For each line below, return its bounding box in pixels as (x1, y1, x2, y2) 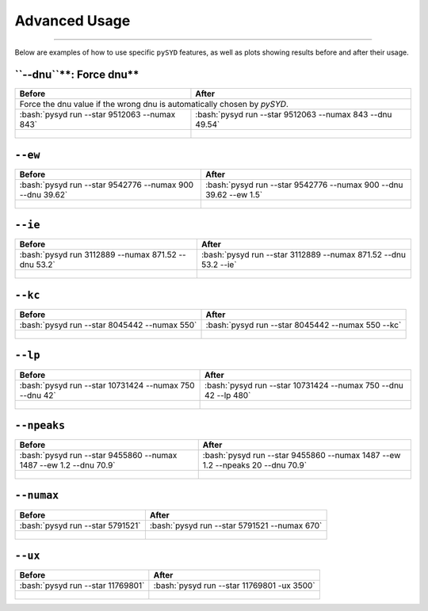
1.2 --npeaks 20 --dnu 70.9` (202, 460, 308, 471)
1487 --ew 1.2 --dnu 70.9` (19, 460, 116, 471)
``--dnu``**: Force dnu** (14, 68, 139, 82)
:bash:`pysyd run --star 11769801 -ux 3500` (153, 580, 316, 591)
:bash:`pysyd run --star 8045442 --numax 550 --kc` (205, 319, 402, 330)
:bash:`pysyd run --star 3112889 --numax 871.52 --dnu (201, 250, 406, 261)
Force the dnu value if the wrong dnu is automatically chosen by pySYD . (19, 99, 289, 110)
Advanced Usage (14, 12, 131, 29)
